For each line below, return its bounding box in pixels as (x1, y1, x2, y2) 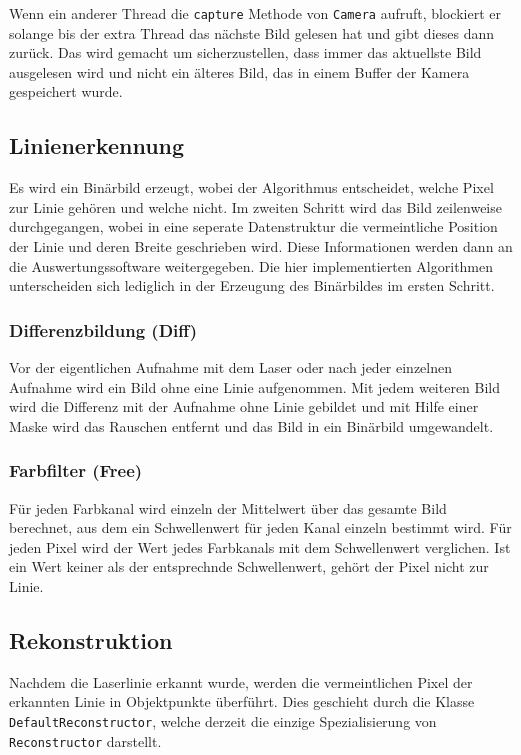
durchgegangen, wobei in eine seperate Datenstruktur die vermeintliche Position (9, 216, 498, 237)
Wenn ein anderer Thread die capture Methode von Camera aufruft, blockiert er (9, 3, 501, 23)
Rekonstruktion (9, 624, 173, 655)
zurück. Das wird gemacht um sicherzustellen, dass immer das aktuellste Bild (9, 42, 482, 63)
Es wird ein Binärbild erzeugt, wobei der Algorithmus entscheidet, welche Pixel (9, 177, 494, 198)
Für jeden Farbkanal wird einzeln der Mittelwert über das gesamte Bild (9, 497, 447, 518)
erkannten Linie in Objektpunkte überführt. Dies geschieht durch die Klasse (9, 691, 475, 712)
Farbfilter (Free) (9, 458, 143, 483)
